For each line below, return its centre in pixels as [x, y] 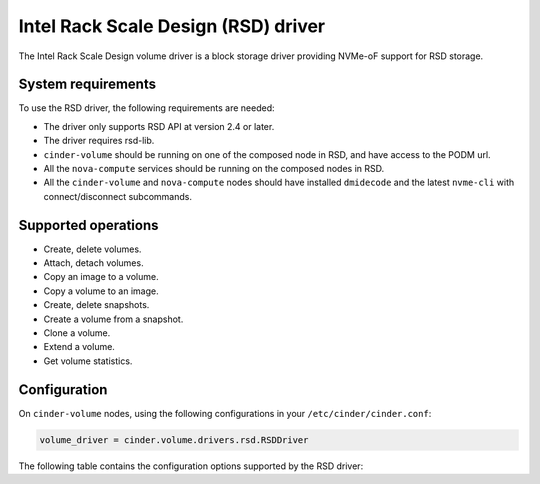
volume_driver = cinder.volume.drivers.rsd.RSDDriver [174, 439]
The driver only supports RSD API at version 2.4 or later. [159, 126]
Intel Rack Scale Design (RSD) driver [171, 26]
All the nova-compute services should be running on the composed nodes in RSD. [214, 169]
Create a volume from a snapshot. [113, 319]
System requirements [87, 84]
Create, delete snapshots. [96, 305]
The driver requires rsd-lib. [99, 141]
